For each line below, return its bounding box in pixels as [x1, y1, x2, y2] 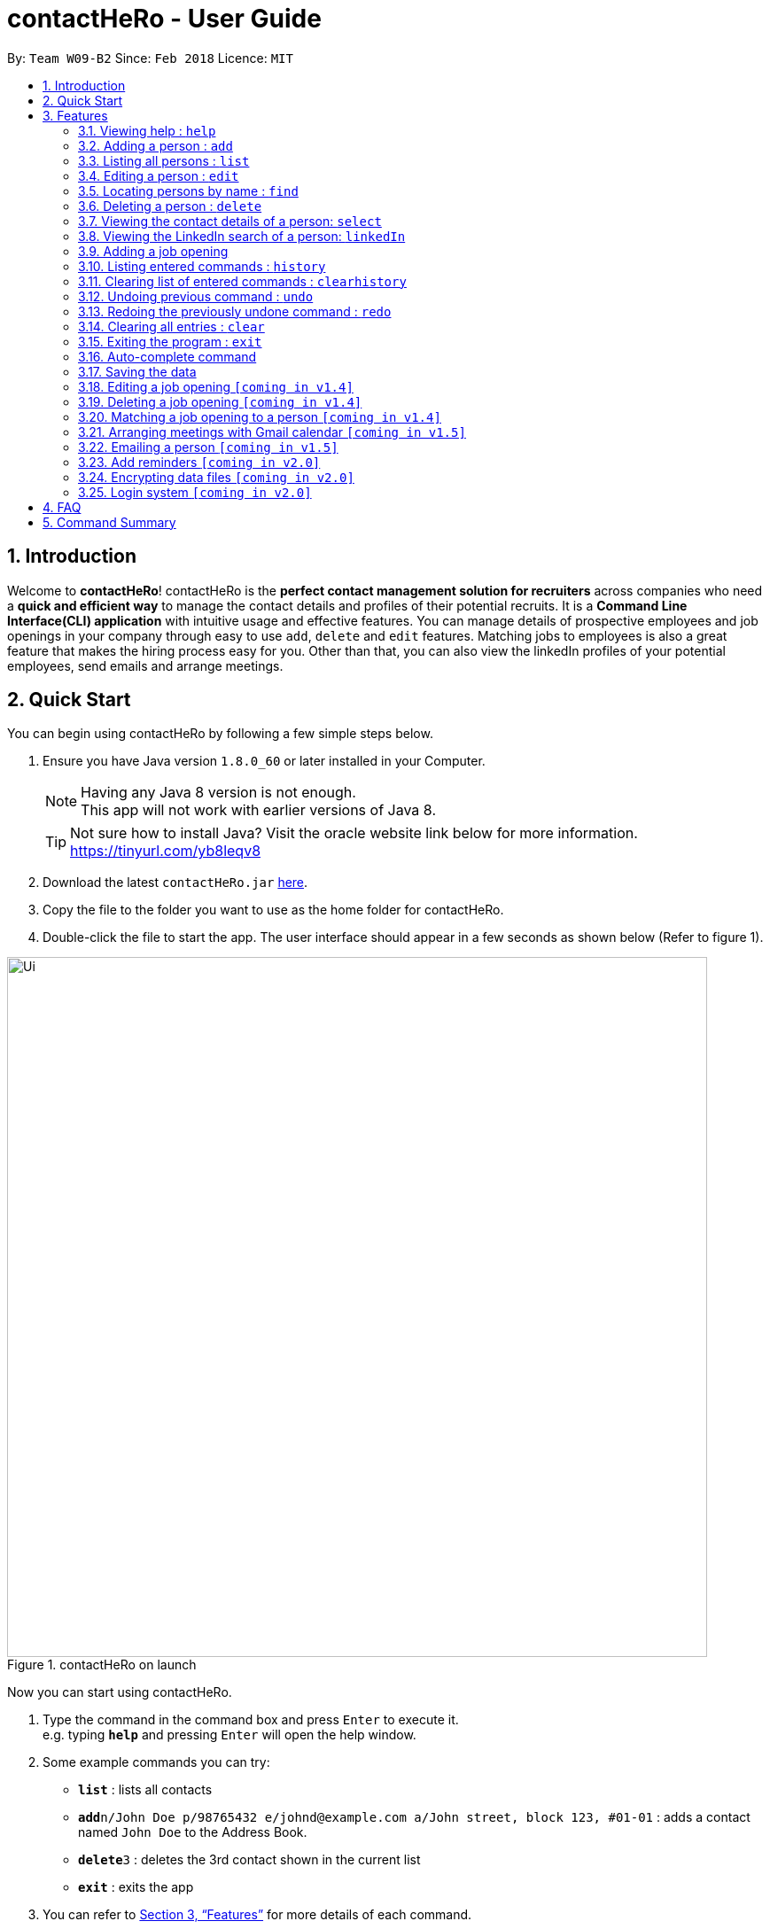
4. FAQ [43, 499, 82, 515]
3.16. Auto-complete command [78, 348, 257, 364]
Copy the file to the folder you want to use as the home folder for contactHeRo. [43, 902, 504, 918]
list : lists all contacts [78, 1782, 213, 1798]
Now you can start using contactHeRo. [7, 1684, 232, 1700]
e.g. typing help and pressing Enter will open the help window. [43, 1727, 416, 1743]
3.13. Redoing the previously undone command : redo [78, 303, 392, 319]
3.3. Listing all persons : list [78, 152, 250, 168]
